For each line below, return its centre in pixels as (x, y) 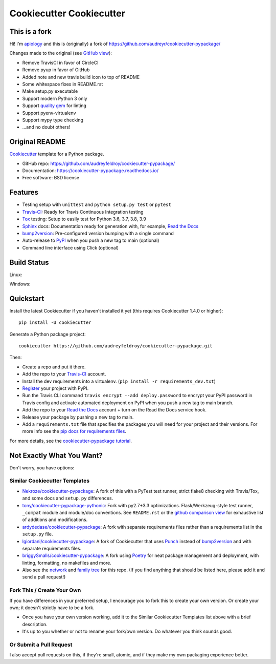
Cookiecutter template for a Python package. (57, 154)
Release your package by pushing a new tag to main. (78, 417)
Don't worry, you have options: (42, 468)
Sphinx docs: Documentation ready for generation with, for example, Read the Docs (110, 226)
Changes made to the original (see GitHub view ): (61, 53)
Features (24, 192)
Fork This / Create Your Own (45, 590)
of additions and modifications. (55, 520)
